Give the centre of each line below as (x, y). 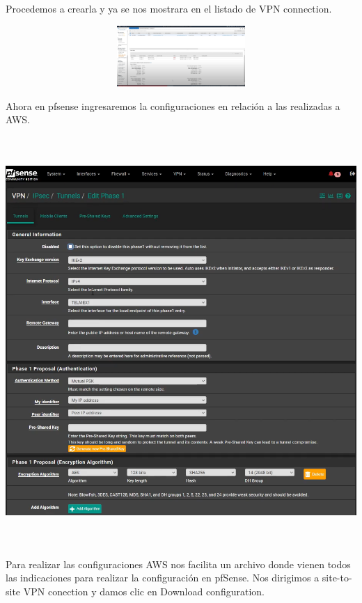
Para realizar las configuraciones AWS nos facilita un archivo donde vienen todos (178, 564)
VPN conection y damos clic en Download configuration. (144, 592)
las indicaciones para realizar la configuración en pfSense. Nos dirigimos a (163, 578)
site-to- (337, 578)
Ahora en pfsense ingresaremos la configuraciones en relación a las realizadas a (173, 105)
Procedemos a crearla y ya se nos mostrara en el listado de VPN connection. (169, 8)
